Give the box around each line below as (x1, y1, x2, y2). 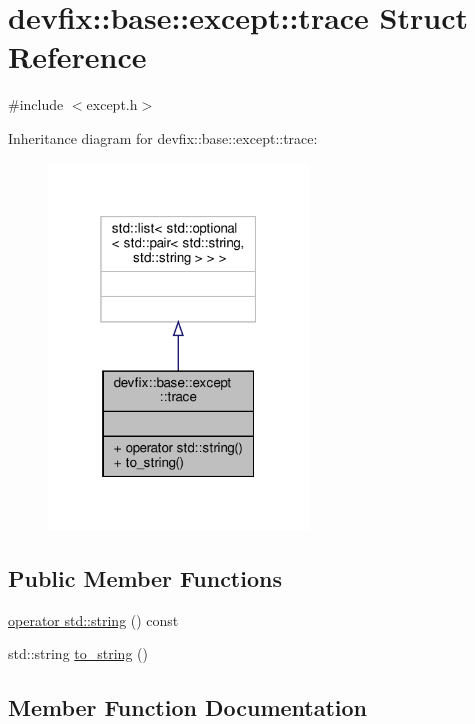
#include (8, 94, 64, 115)
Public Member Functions (8, 562, 282, 593)
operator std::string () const (8, 609, 179, 630)
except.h (86, 94, 138, 115)
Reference (8, 36, 147, 77)
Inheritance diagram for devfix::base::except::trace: (8, 127, 318, 148)
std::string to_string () (8, 643, 148, 664)
